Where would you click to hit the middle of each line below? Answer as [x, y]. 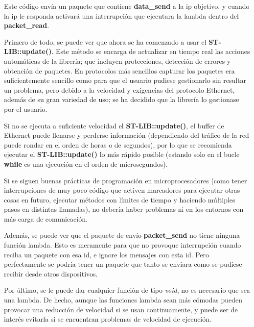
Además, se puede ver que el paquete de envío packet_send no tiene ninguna [122, 235]
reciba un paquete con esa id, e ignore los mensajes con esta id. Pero [107, 254]
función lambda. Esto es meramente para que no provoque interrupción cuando [123, 245]
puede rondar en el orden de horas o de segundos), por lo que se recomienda [118, 144]
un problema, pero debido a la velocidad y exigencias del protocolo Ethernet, [119, 89]
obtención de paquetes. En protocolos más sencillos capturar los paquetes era [119, 70]
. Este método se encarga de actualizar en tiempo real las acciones [151, 51]
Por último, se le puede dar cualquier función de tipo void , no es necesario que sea [127, 290]
